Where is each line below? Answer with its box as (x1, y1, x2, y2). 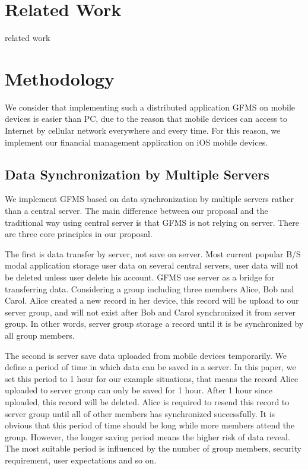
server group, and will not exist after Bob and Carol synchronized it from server (5, 305, 296, 318)
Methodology (5, 66, 115, 90)
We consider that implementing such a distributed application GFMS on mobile (5, 100, 296, 113)
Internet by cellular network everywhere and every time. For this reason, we (5, 124, 281, 137)
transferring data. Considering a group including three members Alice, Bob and (5, 282, 294, 295)
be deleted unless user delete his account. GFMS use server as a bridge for (5, 270, 275, 283)
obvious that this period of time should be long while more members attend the (5, 419, 295, 431)
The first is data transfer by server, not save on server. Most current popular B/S (5, 247, 301, 260)
